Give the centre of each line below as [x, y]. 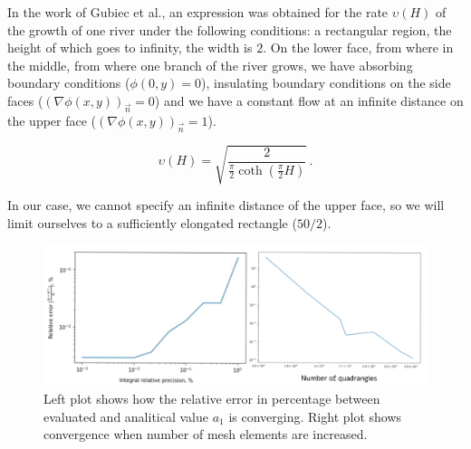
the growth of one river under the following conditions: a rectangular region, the [230, 29]
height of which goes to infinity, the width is [130, 48]
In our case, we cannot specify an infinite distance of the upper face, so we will [226, 205]
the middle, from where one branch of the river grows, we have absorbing [210, 65]
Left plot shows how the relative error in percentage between [212, 398]
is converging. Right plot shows [315, 416]
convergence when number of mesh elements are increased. [206, 434]
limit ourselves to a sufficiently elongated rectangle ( [152, 222]
